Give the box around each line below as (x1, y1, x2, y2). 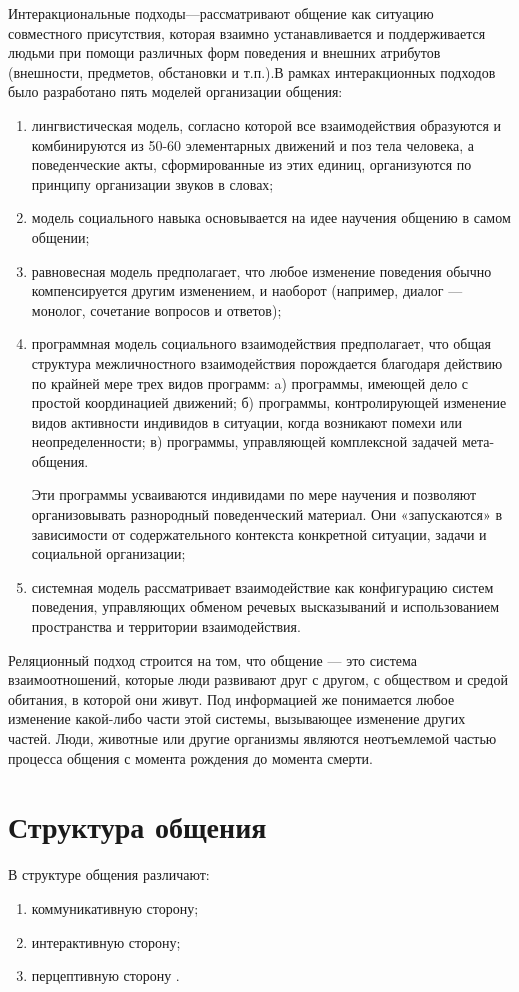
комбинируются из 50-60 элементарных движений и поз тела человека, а (31, 134, 475, 155)
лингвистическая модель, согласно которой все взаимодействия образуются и (31, 114, 502, 135)
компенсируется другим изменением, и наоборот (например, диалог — (31, 280, 463, 301)
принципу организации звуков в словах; (31, 173, 274, 194)
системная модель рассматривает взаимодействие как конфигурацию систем (31, 576, 494, 597)
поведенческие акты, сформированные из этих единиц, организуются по (31, 154, 472, 175)
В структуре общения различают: (8, 864, 210, 885)
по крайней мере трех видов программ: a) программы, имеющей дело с (31, 372, 469, 393)
